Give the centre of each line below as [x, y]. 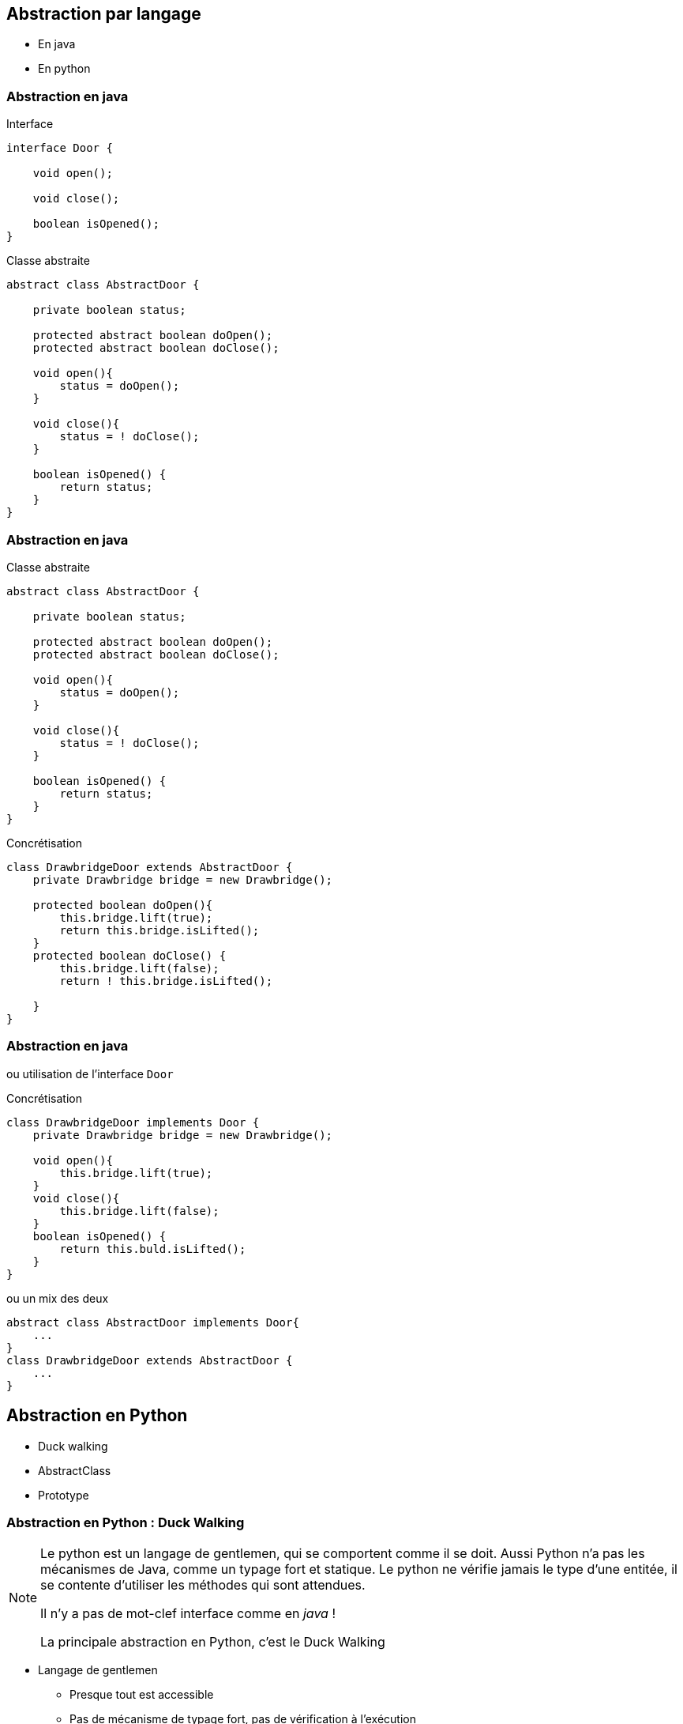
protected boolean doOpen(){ [123, 905]
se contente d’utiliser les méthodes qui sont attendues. [203, 1585]
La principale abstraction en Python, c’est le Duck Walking [213, 1642]
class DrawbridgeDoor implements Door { [133, 1122]
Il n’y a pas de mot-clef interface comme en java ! [188, 1614]
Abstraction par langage [104, 14]
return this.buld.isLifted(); [153, 1249]
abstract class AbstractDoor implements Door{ [153, 1322]
